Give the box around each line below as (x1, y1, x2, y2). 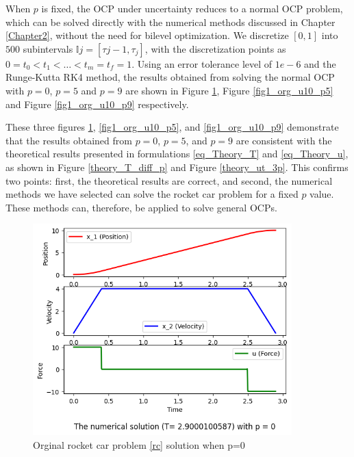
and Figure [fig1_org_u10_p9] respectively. (5, 96, 189, 111)
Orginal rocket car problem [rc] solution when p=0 (33, 437, 245, 452)
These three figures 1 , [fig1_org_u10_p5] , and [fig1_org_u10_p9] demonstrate (5, 120, 339, 134)
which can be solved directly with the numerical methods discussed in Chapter (5, 14, 336, 29)
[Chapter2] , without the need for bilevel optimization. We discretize (5, 28, 289, 42)
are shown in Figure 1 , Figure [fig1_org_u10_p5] (125, 83, 333, 97)
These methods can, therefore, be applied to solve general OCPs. (5, 200, 277, 214)
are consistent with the (236, 133, 332, 147)
